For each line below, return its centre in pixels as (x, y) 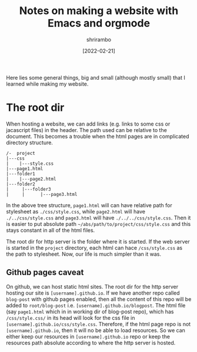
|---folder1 (21, 174)
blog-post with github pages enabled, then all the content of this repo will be (99, 299)
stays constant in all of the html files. (51, 230)
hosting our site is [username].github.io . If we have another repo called (93, 293)
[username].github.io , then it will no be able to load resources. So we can (96, 330)
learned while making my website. (47, 84)
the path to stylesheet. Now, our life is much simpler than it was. (84, 254)
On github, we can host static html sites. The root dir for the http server (92, 286)
